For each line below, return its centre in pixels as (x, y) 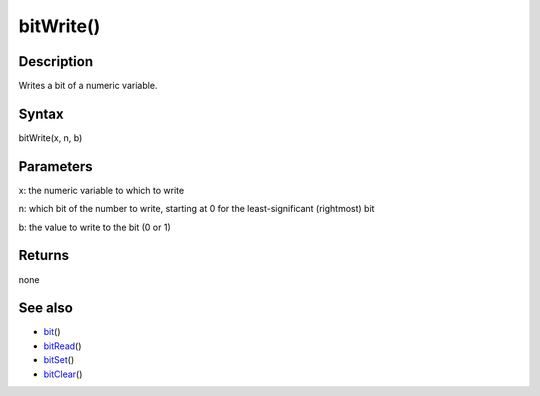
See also (46, 308)
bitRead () (62, 346)
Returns (44, 255)
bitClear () (63, 374)
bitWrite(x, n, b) (50, 137)
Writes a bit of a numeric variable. (88, 86)
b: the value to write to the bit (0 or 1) (94, 227)
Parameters (55, 166)
